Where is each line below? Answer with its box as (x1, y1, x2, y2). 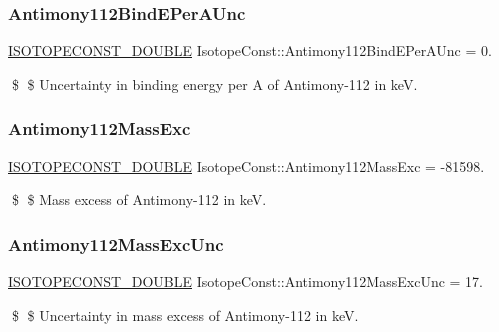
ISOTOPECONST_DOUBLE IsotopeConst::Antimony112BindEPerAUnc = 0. (8, 40, 492, 61)
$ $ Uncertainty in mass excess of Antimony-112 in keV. (11, 304, 359, 325)
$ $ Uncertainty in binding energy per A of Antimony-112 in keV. (11, 73, 418, 94)
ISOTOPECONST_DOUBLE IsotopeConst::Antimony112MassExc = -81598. (8, 155, 485, 176)
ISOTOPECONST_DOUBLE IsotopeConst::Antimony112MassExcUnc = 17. (8, 271, 483, 292)
